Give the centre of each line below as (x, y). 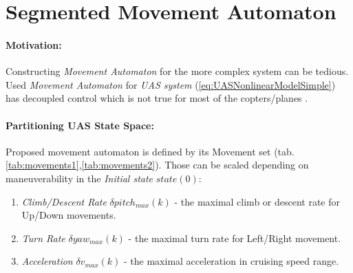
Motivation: (34, 44)
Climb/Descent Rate (64, 201)
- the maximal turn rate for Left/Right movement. (235, 238)
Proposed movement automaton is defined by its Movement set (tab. (150, 151)
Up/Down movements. (69, 215)
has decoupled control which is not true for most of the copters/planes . (157, 98)
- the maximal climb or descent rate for (257, 201)
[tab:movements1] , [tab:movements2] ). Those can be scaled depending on (157, 165)
